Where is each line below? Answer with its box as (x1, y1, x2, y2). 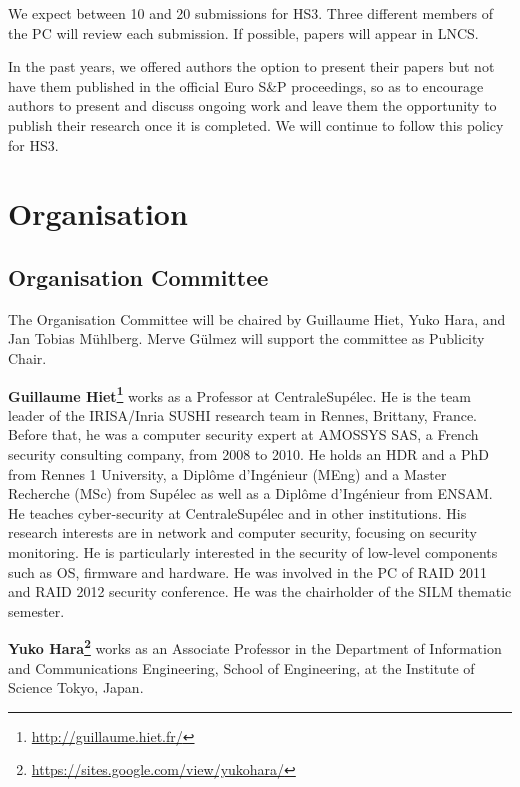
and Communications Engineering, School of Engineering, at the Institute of (8, 657, 475, 678)
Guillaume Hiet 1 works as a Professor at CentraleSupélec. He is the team (8, 382, 471, 406)
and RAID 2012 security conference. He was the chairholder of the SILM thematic (8, 581, 512, 602)
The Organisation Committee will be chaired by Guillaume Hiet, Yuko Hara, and (8, 308, 506, 329)
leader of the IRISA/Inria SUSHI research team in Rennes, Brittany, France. (8, 404, 477, 425)
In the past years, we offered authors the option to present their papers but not (8, 56, 495, 77)
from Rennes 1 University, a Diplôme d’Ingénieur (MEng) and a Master (8, 463, 447, 484)
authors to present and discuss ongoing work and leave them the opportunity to (8, 95, 497, 116)
